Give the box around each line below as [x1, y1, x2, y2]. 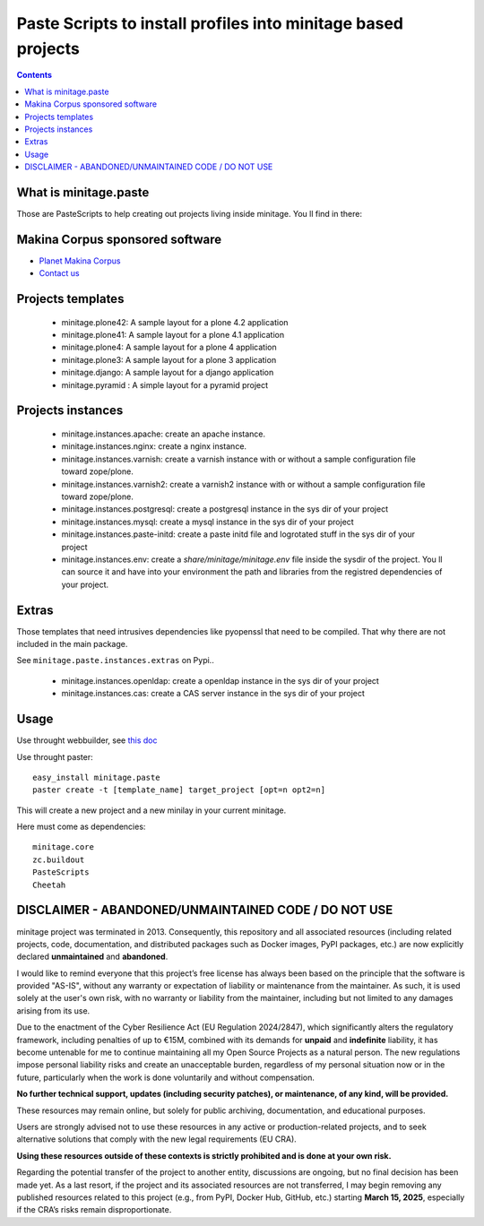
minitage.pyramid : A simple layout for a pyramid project [61, 379, 269, 390]
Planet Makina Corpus [39, 255, 121, 266]
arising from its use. [16, 1005, 91, 1016]
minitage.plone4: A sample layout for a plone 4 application [61, 341, 277, 353]
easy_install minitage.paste [32, 772, 160, 782]
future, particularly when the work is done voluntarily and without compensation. [16, 1072, 315, 1083]
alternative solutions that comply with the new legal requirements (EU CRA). [16, 1134, 298, 1144]
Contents [16, 70, 53, 81]
